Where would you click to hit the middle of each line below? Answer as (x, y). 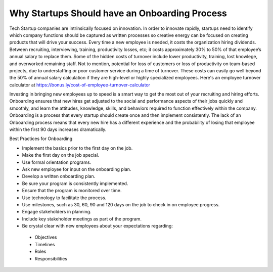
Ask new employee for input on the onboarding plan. (77, 169)
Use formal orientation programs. (57, 162)
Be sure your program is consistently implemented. (75, 183)
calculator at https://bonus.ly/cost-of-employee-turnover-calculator (80, 85)
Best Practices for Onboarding (41, 139)
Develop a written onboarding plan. (59, 176)
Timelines (45, 244)
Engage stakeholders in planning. (57, 212)
